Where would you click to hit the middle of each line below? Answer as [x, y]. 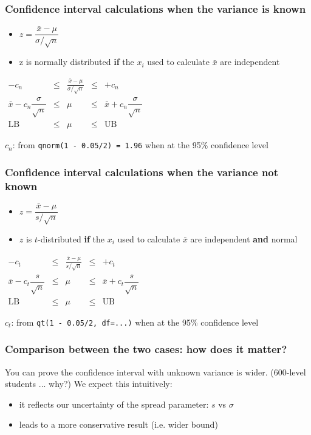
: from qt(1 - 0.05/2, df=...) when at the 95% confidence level [135, 322]
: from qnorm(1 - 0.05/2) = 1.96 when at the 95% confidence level [140, 145]
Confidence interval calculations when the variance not [142, 172]
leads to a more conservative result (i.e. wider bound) [118, 424]
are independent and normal [244, 238]
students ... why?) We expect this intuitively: [89, 384]
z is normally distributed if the [77, 62]
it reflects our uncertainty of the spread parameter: [114, 404]
